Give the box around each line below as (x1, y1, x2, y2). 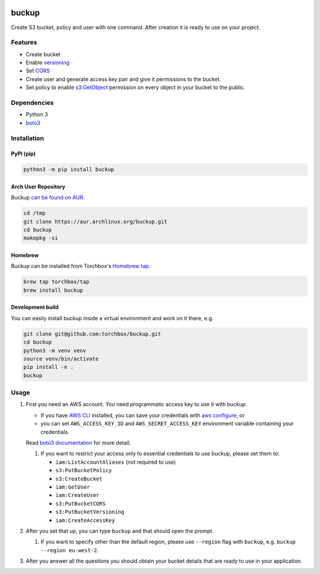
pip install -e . (23, 363, 74, 371)
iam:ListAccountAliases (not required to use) (55, 458, 176, 465)
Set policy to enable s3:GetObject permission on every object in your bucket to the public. (25, 84, 245, 91)
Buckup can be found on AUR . (11, 194, 85, 201)
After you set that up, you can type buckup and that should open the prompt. (25, 527, 214, 534)
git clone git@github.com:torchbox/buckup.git (23, 330, 161, 337)
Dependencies (11, 98, 55, 107)
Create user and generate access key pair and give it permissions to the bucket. (25, 75, 222, 82)
